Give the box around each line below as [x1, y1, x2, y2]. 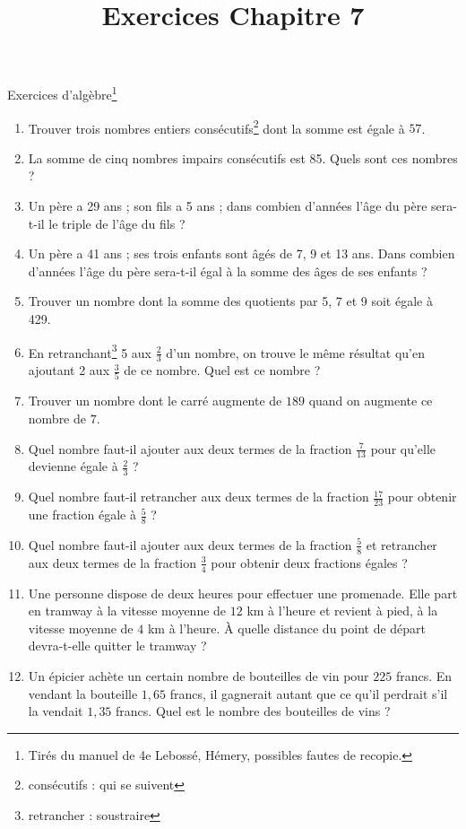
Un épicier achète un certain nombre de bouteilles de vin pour [28, 666, 369, 685]
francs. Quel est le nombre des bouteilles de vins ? [116, 702, 391, 720]
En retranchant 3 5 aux [28, 340, 151, 362]
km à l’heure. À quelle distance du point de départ [147, 618, 427, 637]
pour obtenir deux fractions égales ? [211, 553, 408, 572]
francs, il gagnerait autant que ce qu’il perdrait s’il [169, 684, 448, 702]
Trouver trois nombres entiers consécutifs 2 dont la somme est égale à [28, 116, 405, 137]
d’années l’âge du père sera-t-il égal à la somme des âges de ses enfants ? [28, 261, 427, 280]
